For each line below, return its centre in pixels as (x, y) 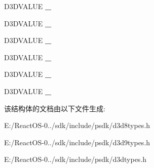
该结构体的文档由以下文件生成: (55, 108)
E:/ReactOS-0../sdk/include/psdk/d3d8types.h (77, 125)
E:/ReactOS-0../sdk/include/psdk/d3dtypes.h (75, 159)
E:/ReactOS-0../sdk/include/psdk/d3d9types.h (77, 142)
